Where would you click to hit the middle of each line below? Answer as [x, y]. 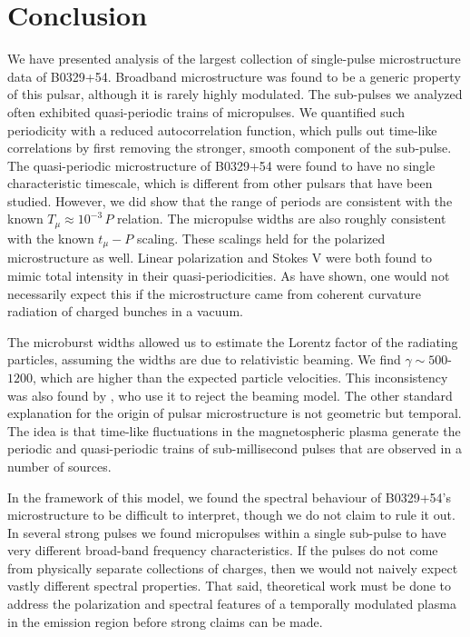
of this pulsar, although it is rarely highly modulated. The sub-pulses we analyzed [235, 94]
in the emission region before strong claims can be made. [165, 621]
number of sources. [59, 466]
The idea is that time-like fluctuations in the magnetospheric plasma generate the [234, 430]
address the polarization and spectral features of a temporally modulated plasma [232, 604]
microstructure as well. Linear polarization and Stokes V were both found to [220, 258]
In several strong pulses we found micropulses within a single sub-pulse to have [227, 532]
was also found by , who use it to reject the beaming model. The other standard [230, 395]
